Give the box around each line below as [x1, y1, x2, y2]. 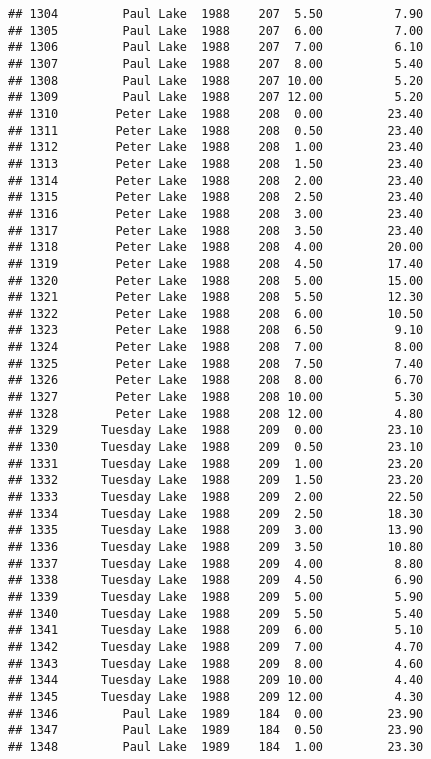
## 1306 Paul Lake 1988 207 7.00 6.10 [8, 40, 424, 55]
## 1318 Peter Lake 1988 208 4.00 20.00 [8, 240, 424, 255]
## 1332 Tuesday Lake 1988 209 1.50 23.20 [8, 473, 424, 488]
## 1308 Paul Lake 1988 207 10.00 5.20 [8, 73, 424, 88]
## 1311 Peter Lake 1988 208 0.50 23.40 [8, 123, 424, 138]
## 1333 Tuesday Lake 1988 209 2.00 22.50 [8, 490, 424, 505]
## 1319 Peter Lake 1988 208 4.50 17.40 [8, 256, 424, 271]
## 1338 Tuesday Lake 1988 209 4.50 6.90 [8, 573, 424, 588]
